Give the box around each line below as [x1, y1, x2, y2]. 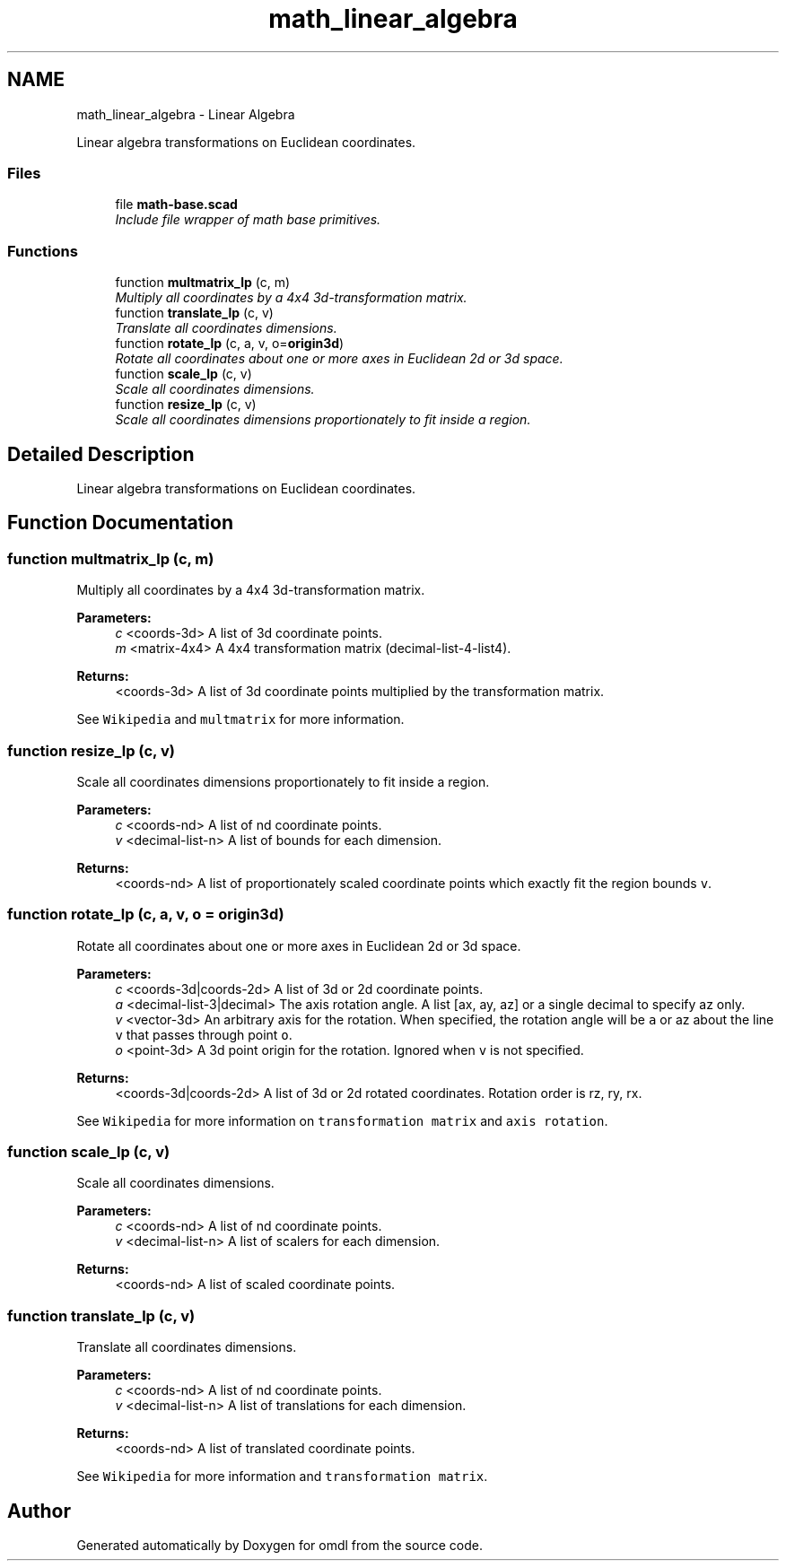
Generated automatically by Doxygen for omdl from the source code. [76, 1538, 483, 1553]
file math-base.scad [115, 196, 238, 213]
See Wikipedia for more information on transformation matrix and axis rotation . [76, 1112, 608, 1128]
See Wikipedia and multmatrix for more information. [76, 711, 405, 727]
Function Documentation [7, 511, 233, 535]
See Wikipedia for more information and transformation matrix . [76, 1468, 488, 1485]
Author [7, 1499, 71, 1522]
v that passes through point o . [115, 1026, 293, 1042]
